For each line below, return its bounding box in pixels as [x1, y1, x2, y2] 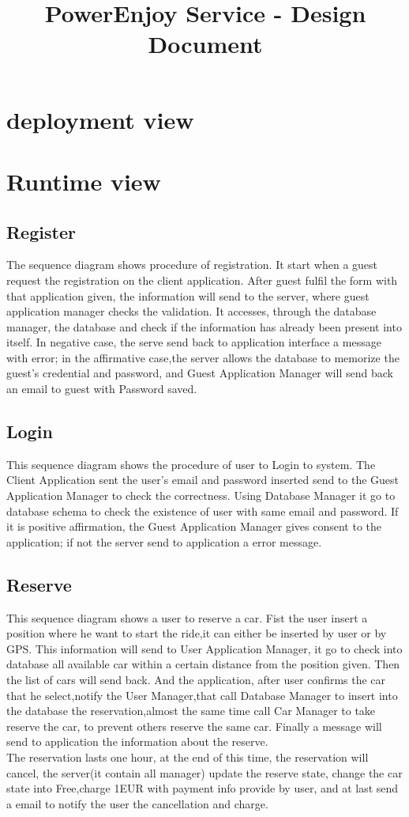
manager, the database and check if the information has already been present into [6, 318, 402, 335]
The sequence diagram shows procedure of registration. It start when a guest [6, 256, 378, 273]
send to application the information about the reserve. [6, 733, 268, 750]
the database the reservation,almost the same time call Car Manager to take [6, 702, 376, 719]
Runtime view [6, 165, 161, 197]
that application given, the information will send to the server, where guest [6, 287, 370, 304]
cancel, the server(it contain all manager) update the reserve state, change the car [6, 764, 403, 781]
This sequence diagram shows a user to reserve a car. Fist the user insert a [6, 609, 368, 626]
